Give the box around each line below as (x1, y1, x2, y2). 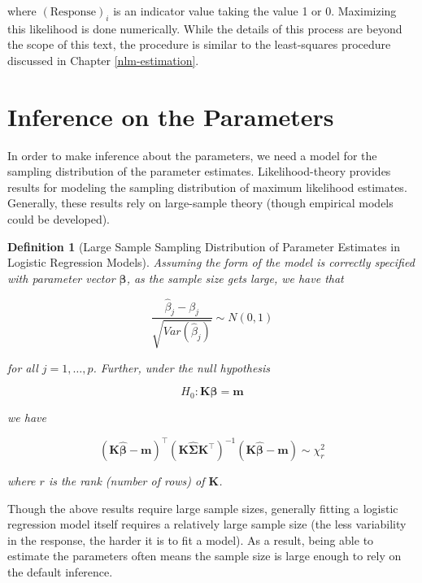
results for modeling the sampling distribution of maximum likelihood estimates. (7, 178, 407, 195)
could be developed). (7, 211, 111, 228)
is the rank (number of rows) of (48, 472, 205, 489)
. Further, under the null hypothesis (93, 359, 271, 376)
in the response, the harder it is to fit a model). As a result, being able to (7, 531, 374, 548)
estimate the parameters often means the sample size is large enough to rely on (7, 547, 402, 564)
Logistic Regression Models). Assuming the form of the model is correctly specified (7, 254, 415, 271)
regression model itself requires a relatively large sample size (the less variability (7, 516, 407, 533)
